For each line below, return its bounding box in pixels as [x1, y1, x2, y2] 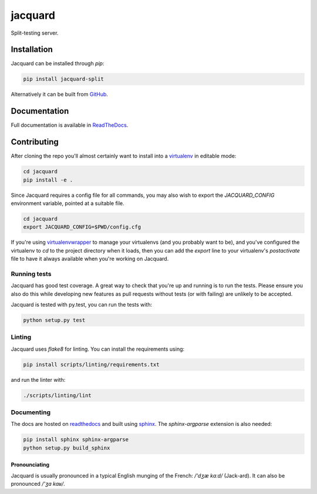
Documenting [11, 408, 51, 416]
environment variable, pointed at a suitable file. [11, 200, 124, 207]
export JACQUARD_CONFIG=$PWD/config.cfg [23, 224, 141, 230]
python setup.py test [23, 317, 86, 324]
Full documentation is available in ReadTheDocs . [11, 122, 129, 129]
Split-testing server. [11, 29, 59, 36]
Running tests [11, 270, 52, 278]
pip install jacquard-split [23, 76, 104, 82]
